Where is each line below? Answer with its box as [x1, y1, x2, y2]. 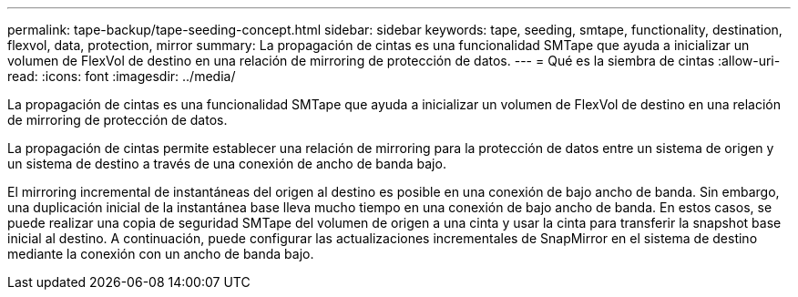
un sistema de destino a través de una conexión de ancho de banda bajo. [7, 156, 446, 171]
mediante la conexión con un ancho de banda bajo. [7, 246, 314, 261]
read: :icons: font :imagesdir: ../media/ [7, 68, 236, 84]
